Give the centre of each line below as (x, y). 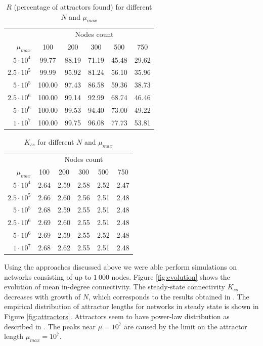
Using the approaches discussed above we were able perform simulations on (120, 267)
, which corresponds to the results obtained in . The (169, 296)
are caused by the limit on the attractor (186, 326)
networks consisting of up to (48, 276)
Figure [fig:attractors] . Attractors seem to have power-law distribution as (117, 316)
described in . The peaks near (50, 326)
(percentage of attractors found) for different (83, 7)
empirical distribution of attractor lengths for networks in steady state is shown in (131, 306)
